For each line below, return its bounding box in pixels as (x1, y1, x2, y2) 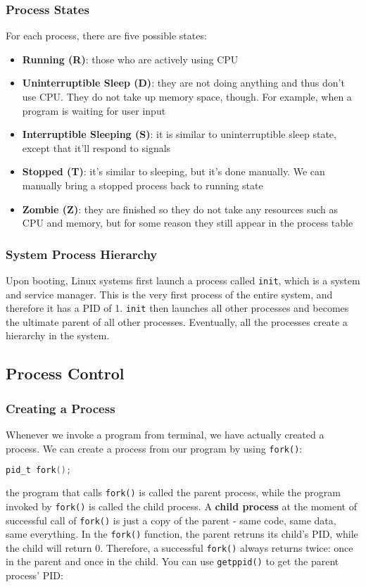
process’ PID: (6, 568, 63, 583)
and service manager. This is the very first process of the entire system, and (6, 286, 333, 301)
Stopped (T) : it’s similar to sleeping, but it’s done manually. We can (22, 164, 325, 179)
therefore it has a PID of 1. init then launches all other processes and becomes (6, 301, 349, 315)
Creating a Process (6, 399, 115, 417)
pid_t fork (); (6, 465, 72, 476)
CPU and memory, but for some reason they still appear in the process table (22, 215, 353, 230)
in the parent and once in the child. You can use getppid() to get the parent (6, 554, 339, 569)
